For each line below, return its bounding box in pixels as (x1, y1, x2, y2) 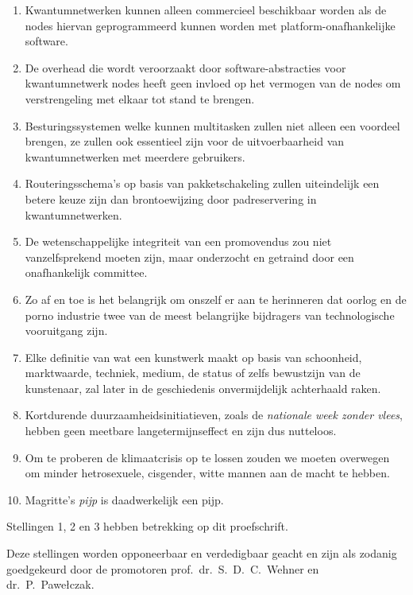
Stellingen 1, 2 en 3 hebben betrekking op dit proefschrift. (6, 518, 288, 535)
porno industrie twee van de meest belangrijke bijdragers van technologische (25, 306, 395, 323)
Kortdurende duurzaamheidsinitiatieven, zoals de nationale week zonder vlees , (25, 406, 403, 423)
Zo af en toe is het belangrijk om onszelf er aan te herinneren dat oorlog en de (25, 290, 407, 307)
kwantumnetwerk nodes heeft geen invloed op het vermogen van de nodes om (25, 75, 401, 91)
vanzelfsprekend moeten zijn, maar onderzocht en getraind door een (25, 248, 354, 265)
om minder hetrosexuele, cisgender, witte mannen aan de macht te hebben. (25, 465, 390, 481)
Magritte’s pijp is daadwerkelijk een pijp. (25, 491, 224, 507)
